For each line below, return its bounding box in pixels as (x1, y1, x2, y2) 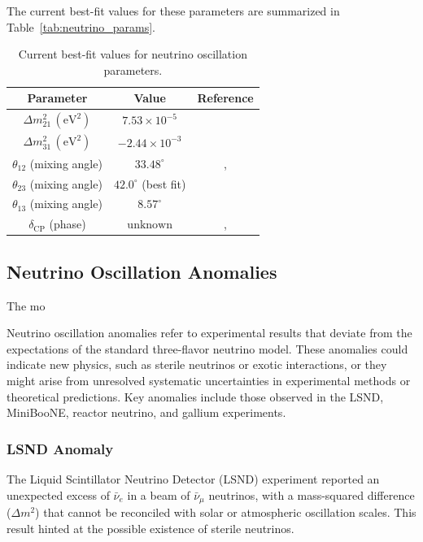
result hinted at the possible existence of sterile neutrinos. (7, 519, 294, 536)
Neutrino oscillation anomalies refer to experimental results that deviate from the (7, 324, 412, 341)
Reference (197, 89, 254, 106)
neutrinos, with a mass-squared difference (208, 486, 415, 503)
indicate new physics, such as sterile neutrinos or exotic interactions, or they (7, 356, 387, 373)
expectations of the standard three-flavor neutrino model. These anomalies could (7, 340, 408, 357)
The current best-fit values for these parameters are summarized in (7, 2, 340, 19)
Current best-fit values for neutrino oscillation (18, 46, 247, 63)
